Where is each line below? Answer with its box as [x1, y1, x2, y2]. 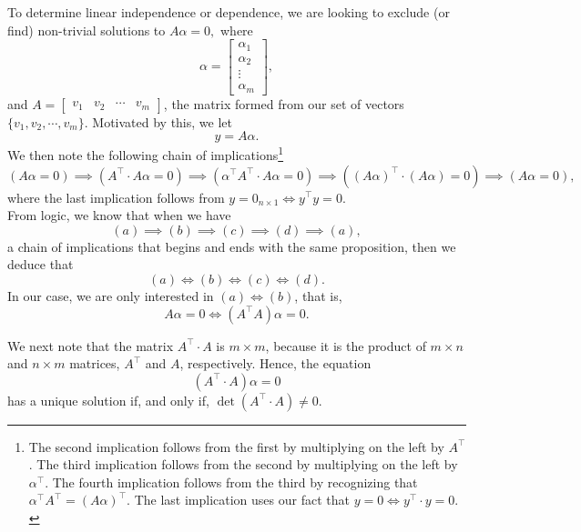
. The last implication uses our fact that [127, 490, 350, 509]
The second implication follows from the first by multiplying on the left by [28, 437, 444, 456]
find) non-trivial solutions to [7, 20, 166, 39]
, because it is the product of [265, 336, 426, 355]
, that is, [294, 286, 342, 305]
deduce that [7, 255, 74, 274]
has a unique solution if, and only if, [7, 390, 209, 409]
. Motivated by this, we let [84, 112, 232, 131]
